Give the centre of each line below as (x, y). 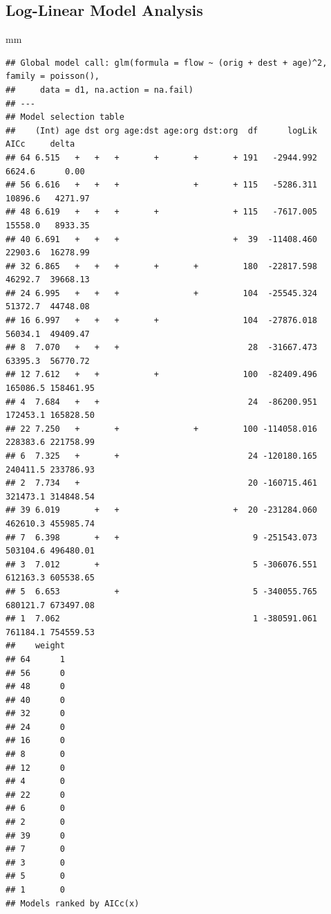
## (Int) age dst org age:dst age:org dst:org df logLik (162, 130)
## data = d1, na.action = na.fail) (100, 90)
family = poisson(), (53, 76)
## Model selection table (65, 117)
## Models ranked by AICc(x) (73, 903)
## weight (35, 646)
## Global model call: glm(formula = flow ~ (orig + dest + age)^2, (167, 63)
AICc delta (40, 144)
